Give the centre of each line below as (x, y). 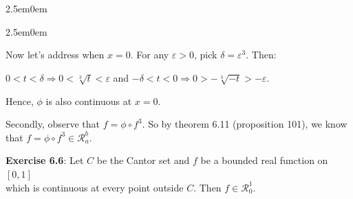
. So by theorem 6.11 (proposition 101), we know (245, 124)
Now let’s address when (55, 55)
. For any (150, 55)
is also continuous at (89, 101)
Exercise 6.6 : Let (45, 160)
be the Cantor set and (143, 160)
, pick (206, 55)
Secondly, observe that (53, 124)
